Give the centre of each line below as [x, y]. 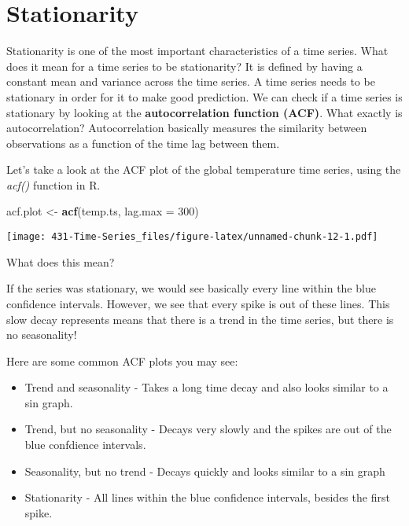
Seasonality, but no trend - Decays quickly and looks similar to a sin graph [205, 471]
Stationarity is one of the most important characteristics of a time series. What [197, 51]
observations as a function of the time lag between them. [143, 143]
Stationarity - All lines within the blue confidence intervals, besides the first [207, 497]
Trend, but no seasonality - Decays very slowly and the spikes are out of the [208, 429]
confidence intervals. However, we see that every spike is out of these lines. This [198, 303]
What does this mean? [61, 261]
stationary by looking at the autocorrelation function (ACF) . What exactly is [204, 112]
